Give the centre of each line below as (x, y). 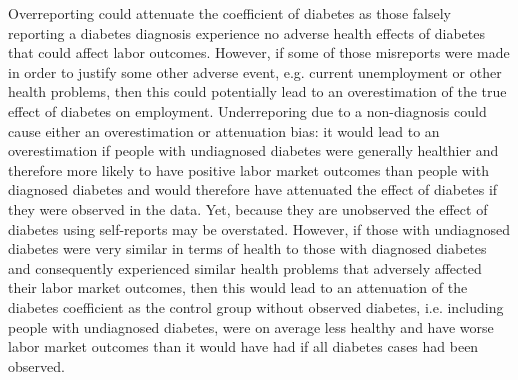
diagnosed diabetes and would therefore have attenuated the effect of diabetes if (253, 189)
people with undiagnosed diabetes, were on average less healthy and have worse (251, 326)
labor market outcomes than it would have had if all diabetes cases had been (243, 346)
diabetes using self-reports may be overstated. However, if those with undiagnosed (259, 228)
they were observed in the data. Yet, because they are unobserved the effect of (248, 208)
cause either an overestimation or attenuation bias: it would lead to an (224, 130)
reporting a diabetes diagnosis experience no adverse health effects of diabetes (246, 32)
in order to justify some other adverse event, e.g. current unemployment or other (255, 71)
